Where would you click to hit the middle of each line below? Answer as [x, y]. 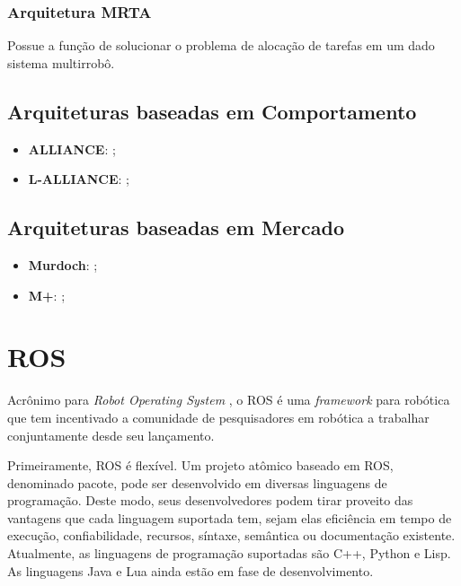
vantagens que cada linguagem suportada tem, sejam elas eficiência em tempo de [230, 517]
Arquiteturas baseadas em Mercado [176, 227]
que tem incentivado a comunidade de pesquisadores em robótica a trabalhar [218, 417]
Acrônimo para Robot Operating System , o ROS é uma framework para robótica [229, 400]
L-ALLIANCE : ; [79, 179]
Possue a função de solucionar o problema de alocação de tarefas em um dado [221, 45]
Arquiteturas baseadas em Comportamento [212, 111]
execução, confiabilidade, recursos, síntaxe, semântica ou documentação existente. [231, 535]
